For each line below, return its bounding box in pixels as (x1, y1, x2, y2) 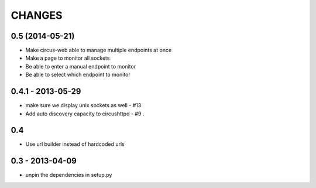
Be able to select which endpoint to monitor (25, 71, 131, 78)
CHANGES (11, 9, 63, 22)
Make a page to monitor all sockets (25, 54, 110, 61)
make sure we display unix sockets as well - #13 (25, 102, 142, 109)
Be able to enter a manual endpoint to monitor (25, 63, 136, 70)
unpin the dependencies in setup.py (25, 172, 112, 179)
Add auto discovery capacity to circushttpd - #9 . (25, 110, 145, 117)
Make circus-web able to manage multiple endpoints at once (25, 47, 172, 54)
